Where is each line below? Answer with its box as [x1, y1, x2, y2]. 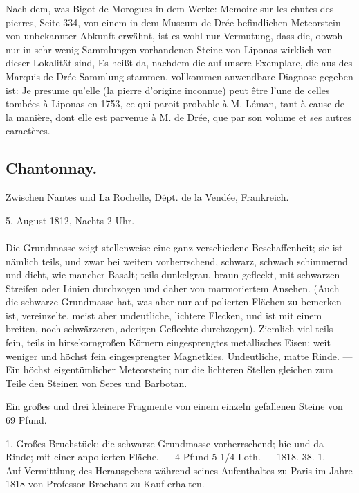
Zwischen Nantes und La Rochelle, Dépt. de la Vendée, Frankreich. [6, 190, 289, 204]
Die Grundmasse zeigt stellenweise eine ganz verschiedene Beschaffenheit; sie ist [6, 240, 343, 254]
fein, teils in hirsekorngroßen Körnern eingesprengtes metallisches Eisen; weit [6, 335, 331, 350]
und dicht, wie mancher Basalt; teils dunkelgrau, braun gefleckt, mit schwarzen [6, 267, 340, 282]
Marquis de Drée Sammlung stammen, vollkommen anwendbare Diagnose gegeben [6, 69, 353, 83]
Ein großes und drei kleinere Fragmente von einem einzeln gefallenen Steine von [6, 399, 343, 413]
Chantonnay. [6, 157, 98, 179]
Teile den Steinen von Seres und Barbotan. [6, 375, 187, 390]
